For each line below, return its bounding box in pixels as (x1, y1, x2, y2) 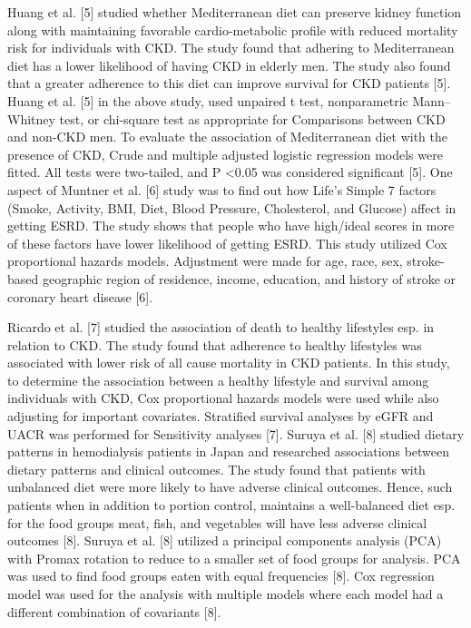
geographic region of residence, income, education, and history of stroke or (42, 269, 456, 288)
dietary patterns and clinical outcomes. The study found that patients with (7, 459, 426, 478)
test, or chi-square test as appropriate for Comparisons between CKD (59, 109, 446, 128)
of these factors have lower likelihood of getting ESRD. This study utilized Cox (7, 233, 447, 252)
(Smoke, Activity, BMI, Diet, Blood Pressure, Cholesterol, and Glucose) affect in (7, 198, 456, 217)
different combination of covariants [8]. (7, 602, 221, 621)
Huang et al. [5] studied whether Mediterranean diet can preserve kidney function (7, 3, 462, 21)
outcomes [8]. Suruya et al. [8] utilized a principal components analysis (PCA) (7, 531, 442, 550)
